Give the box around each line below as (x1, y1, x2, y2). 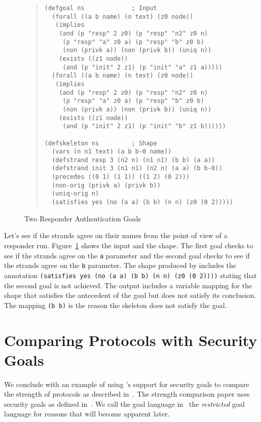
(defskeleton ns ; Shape (44, 139, 157, 147)
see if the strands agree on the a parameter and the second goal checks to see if (4, 250, 250, 260)
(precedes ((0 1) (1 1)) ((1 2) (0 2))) (52, 173, 190, 181)
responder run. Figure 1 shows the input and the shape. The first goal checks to (4, 240, 253, 250)
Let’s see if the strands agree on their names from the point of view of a (4, 230, 228, 241)
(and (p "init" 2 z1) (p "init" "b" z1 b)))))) (62, 123, 226, 130)
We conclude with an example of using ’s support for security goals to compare (4, 378, 249, 389)
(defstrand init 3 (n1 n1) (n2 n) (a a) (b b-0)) (52, 165, 222, 172)
